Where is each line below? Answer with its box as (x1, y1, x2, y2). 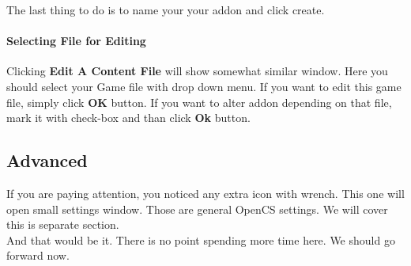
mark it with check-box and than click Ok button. (6, 109, 251, 126)
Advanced (6, 148, 88, 173)
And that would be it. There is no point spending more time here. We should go (6, 231, 395, 248)
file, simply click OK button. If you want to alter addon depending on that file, (6, 93, 392, 110)
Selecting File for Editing (6, 32, 146, 49)
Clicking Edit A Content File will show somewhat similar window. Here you (6, 63, 388, 79)
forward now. (6, 247, 70, 264)
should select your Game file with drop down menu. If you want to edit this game (6, 78, 402, 94)
